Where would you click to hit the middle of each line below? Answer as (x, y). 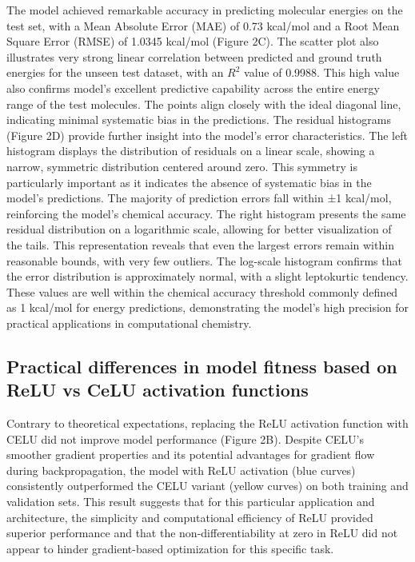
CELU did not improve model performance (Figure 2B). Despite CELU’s (185, 438)
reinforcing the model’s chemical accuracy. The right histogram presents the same (206, 213)
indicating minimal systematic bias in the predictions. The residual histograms (199, 120)
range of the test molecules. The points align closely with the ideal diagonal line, (204, 104)
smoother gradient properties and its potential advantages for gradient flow (191, 454)
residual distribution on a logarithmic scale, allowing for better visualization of (199, 229)
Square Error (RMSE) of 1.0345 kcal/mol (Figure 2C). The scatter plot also (193, 41)
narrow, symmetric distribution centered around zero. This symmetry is (182, 166)
